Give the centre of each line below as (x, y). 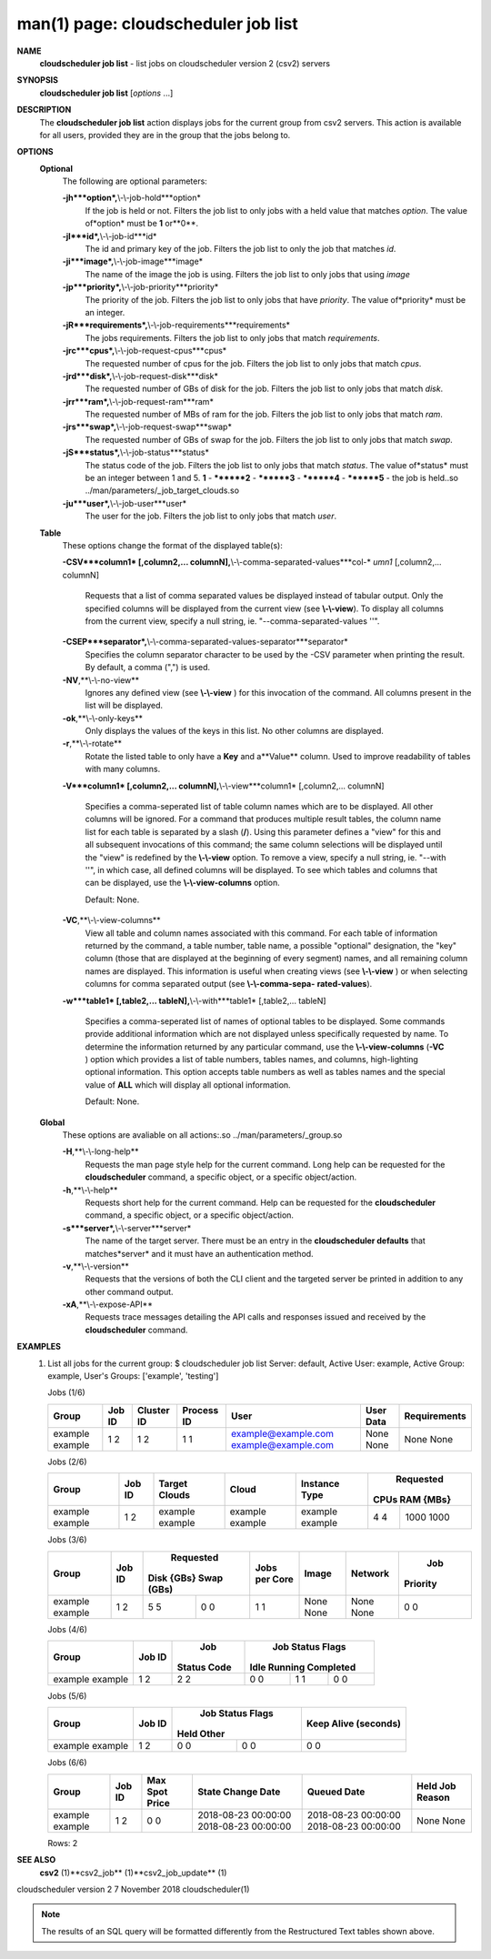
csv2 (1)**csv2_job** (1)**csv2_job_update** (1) (133, 1873)
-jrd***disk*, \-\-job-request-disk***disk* (140, 376)
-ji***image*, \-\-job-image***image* (133, 261)
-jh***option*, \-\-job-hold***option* (132, 198)
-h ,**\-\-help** (90, 1190)
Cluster (153, 1410)
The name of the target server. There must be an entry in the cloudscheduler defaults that (256, 1241)
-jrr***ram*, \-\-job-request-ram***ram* (138, 401)
